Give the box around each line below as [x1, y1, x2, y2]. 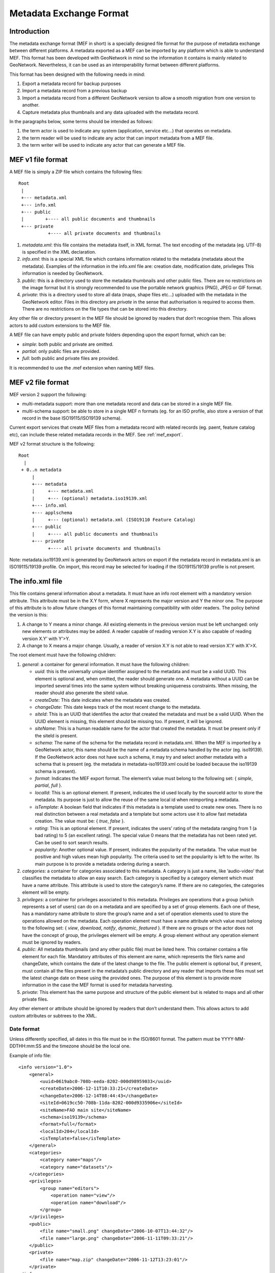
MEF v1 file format [9, 155, 68, 164]
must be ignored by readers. [22, 939, 82, 945]
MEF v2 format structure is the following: [9, 441, 95, 447]
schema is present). [35, 768, 76, 774]
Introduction [9, 27, 50, 36]
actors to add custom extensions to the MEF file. [9, 322, 112, 328]
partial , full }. [35, 782, 62, 789]
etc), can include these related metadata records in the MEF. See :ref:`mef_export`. [9, 431, 183, 437]
